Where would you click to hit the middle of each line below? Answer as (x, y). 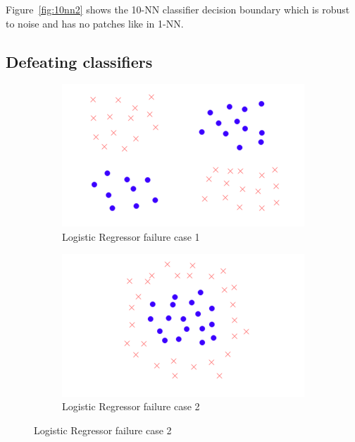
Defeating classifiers (79, 61)
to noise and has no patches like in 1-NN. (95, 23)
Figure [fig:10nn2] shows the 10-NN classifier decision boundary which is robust (178, 9)
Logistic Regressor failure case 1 (131, 237)
